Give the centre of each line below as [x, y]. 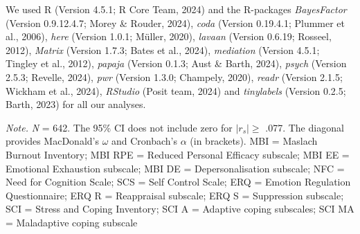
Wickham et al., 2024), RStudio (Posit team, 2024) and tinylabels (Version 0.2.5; [176, 90]
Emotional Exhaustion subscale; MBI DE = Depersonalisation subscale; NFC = [175, 168]
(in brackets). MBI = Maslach [254, 141]
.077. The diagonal [305, 127]
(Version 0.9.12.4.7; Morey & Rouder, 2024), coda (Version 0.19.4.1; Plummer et [175, 22]
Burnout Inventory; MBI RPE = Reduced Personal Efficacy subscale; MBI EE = [178, 154]
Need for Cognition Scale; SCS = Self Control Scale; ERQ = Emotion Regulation [178, 182]
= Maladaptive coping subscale [72, 222]
